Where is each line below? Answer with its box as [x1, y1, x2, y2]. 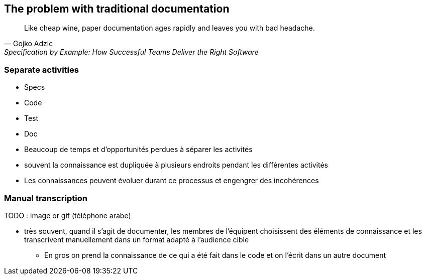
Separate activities [4, 64, 79, 75]
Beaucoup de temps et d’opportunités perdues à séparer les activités [24, 145, 253, 154]
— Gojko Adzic [4, 39, 53, 48]
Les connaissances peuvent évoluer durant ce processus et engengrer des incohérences [24, 176, 319, 185]
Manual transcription [4, 193, 87, 203]
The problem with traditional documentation [4, 3, 230, 15]
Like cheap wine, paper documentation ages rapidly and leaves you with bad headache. [24, 24, 315, 33]
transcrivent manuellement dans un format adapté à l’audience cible [24, 235, 249, 244]
